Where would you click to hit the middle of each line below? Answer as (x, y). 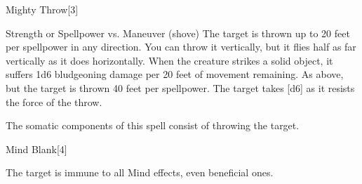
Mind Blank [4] (36, 149)
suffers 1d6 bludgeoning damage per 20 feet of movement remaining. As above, (175, 74)
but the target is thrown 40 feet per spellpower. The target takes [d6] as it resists (180, 87)
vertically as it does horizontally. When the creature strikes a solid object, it (169, 60)
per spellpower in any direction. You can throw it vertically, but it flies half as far (181, 47)
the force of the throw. (54, 101)
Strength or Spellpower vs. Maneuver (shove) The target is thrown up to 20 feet (178, 33)
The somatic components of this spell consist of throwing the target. (153, 125)
